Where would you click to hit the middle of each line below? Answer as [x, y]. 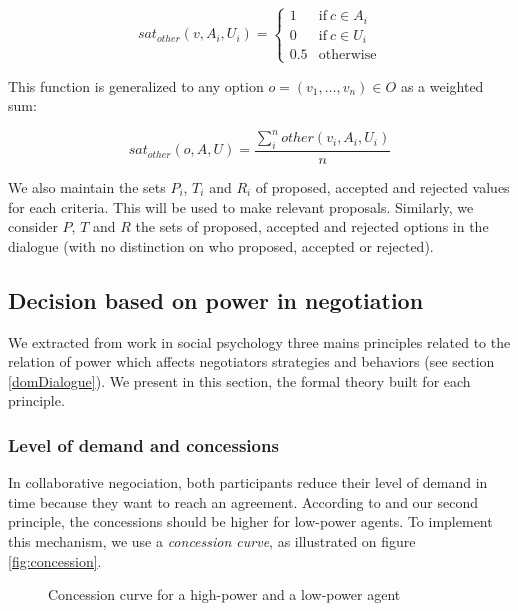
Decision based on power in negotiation [216, 299]
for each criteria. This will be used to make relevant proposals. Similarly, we [241, 206]
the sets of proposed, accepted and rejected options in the [312, 226]
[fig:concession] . [55, 560]
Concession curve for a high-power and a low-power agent [224, 594]
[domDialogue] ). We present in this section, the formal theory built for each [239, 380]
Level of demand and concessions [143, 444]
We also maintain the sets [87, 187]
